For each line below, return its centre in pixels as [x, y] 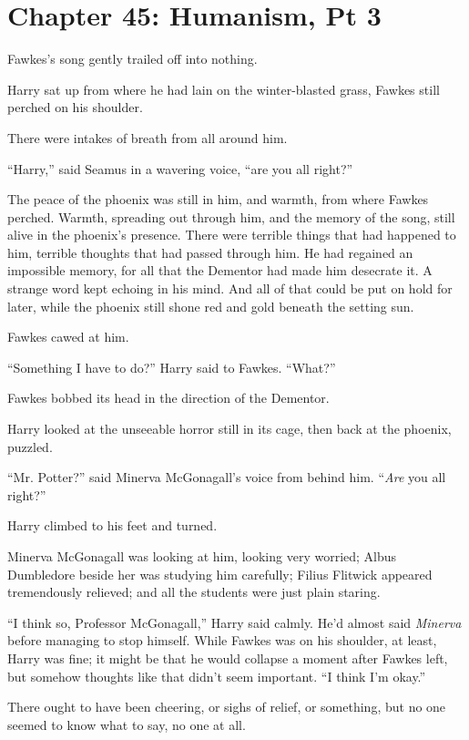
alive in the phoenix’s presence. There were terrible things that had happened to [232, 235]
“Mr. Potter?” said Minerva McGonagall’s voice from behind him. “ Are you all [227, 477]
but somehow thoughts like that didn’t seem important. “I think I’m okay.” [217, 676]
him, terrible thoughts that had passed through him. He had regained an [210, 252]
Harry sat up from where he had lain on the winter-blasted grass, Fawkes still [224, 89]
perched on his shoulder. [75, 107]
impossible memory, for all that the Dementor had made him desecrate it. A [220, 270]
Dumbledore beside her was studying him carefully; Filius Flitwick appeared [220, 574]
